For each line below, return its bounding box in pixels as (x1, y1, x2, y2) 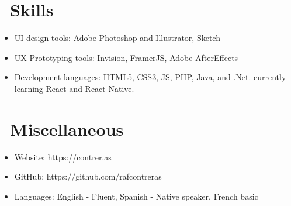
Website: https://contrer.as (14, 150, 112, 163)
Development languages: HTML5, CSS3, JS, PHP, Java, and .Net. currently (14, 71, 286, 83)
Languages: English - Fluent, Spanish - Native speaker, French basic (14, 190, 258, 202)
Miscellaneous (10, 116, 124, 140)
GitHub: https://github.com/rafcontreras (14, 170, 162, 183)
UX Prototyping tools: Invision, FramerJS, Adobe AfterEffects (14, 51, 238, 63)
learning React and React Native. (14, 82, 134, 94)
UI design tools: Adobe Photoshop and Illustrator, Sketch (14, 32, 220, 44)
